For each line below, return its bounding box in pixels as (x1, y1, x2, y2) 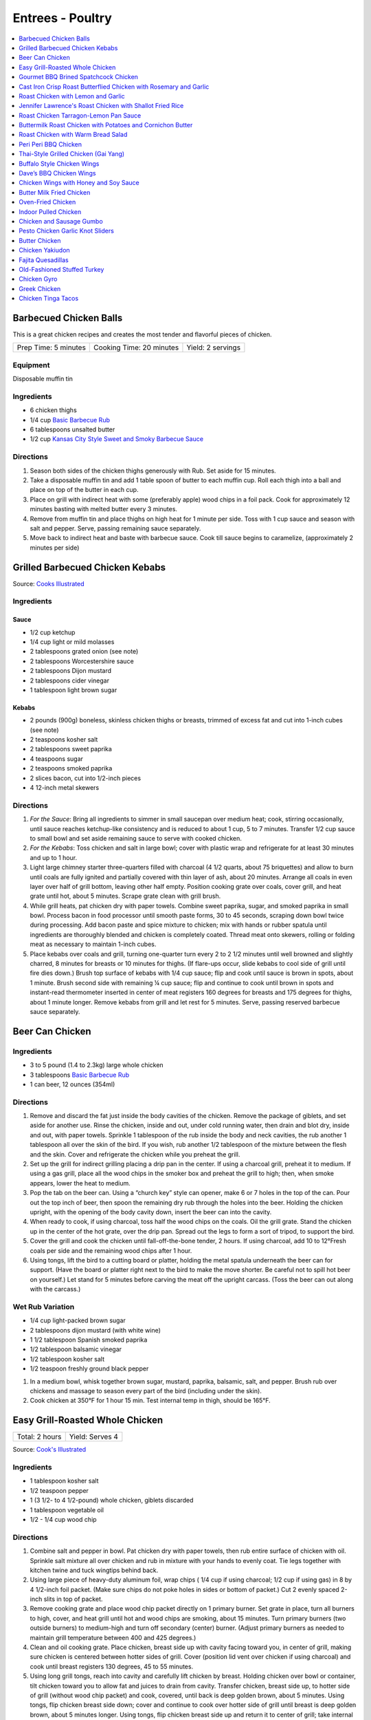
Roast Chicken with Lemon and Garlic (19, 92, 125, 100)
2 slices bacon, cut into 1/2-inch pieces (30, 774, 141, 782)
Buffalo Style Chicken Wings (19, 159, 100, 168)
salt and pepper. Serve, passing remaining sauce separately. (30, 524, 201, 533)
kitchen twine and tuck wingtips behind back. (30, 1566, 159, 1574)
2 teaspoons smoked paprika (30, 764, 113, 773)
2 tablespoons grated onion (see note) (30, 647, 139, 656)
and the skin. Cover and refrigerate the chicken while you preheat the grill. (30, 1150, 240, 1159)
